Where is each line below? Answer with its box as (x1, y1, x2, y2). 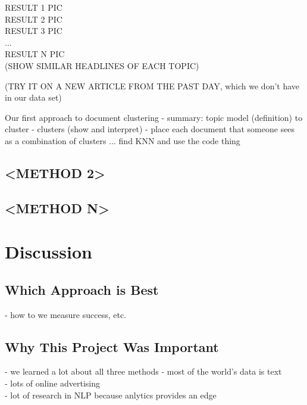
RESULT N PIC (5, 48, 65, 60)
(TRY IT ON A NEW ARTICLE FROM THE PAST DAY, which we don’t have (5, 79, 300, 92)
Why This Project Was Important (5, 337, 219, 356)
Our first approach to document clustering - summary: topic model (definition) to (5, 111, 303, 123)
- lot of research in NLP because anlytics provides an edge (5, 388, 217, 401)
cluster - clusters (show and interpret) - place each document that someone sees (5, 123, 295, 135)
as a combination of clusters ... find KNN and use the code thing (5, 134, 240, 147)
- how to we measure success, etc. (5, 308, 127, 320)
